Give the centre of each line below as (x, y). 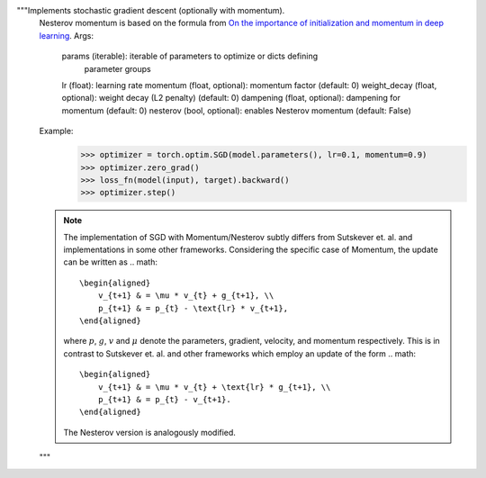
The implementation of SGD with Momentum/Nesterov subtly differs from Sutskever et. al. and (238, 237)
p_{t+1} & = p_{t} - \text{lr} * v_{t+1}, (193, 308)
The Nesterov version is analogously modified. (149, 432)
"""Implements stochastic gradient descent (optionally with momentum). (151, 10)
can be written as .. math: (110, 262)
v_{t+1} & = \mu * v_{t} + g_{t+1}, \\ (186, 296)
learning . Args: (67, 35)
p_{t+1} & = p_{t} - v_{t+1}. (164, 399)
